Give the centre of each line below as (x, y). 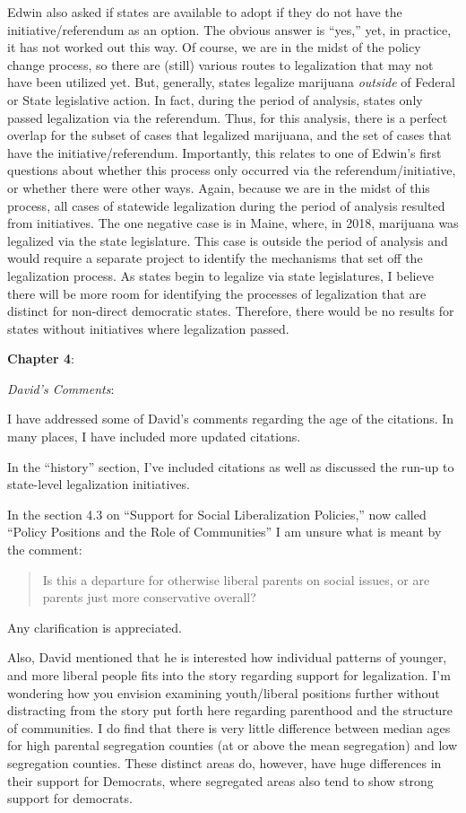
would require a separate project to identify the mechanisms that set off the (215, 258)
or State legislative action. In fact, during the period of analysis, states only (215, 99)
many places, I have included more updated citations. (154, 437)
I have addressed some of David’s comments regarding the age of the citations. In (231, 419)
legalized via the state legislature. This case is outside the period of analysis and (228, 240)
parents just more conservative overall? (149, 597)
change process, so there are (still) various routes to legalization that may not (220, 64)
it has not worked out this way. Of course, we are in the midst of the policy (214, 47)
